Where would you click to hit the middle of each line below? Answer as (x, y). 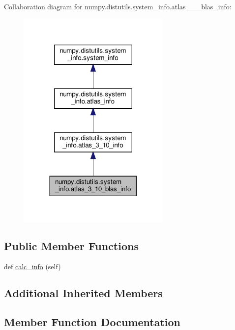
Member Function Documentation (92, 321)
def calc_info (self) (32, 267)
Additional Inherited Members (83, 293)
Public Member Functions (71, 246)
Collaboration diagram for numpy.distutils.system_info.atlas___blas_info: (118, 6)
